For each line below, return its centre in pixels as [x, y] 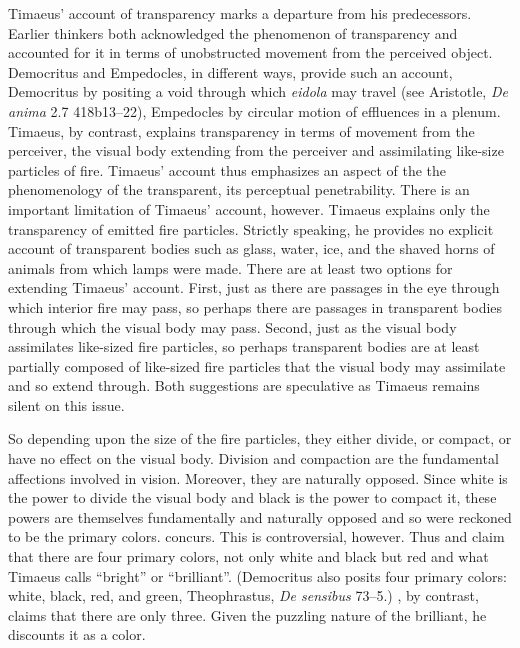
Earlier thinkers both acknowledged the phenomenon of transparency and [233, 32]
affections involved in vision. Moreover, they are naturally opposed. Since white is [258, 477]
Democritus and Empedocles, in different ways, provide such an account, [230, 71]
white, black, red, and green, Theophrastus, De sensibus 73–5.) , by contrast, [243, 595]
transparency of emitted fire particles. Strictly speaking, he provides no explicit [251, 228]
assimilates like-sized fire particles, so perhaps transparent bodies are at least [244, 346]
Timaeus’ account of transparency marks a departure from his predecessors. [240, 13]
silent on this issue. [66, 404]
